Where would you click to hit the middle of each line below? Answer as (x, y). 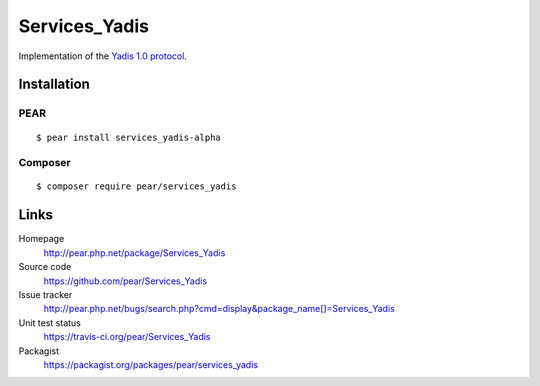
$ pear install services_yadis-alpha (129, 137)
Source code (45, 267)
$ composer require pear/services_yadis (136, 186)
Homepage (41, 239)
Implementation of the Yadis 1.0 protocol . (102, 56)
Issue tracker (45, 294)
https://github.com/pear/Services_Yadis (125, 281)
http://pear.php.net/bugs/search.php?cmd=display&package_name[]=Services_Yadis (219, 309)
